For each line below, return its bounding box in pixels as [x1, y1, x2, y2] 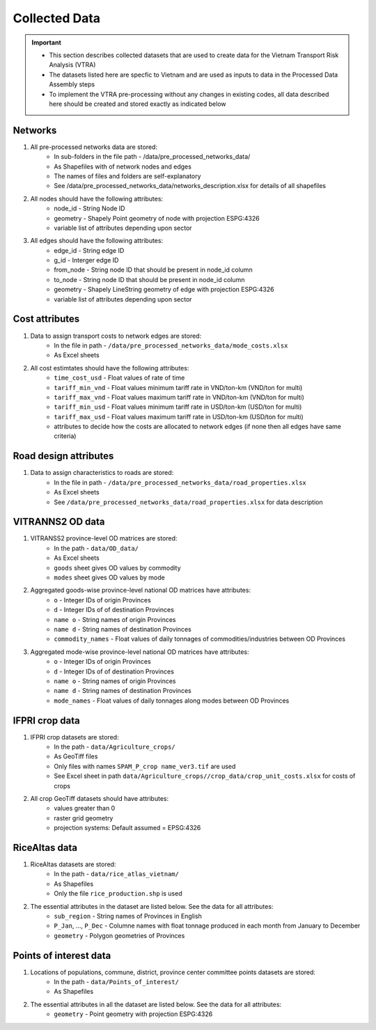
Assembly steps [49, 80, 95, 88]
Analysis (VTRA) [49, 61, 96, 69]
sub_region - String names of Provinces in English [54, 912, 202, 920]
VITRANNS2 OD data [13, 516, 105, 528]
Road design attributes [13, 450, 114, 462]
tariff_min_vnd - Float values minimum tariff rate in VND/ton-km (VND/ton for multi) [54, 383, 303, 391]
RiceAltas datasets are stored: [30, 860, 116, 868]
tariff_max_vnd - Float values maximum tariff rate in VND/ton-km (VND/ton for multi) [54, 393, 304, 401]
